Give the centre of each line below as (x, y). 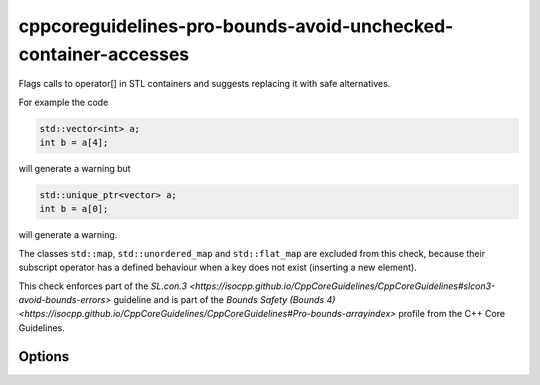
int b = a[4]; (74, 143)
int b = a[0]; (74, 209)
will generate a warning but (74, 169)
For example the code (63, 102)
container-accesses (104, 54)
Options (44, 356)
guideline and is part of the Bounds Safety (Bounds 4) (224, 300)
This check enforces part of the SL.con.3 (103, 286)
